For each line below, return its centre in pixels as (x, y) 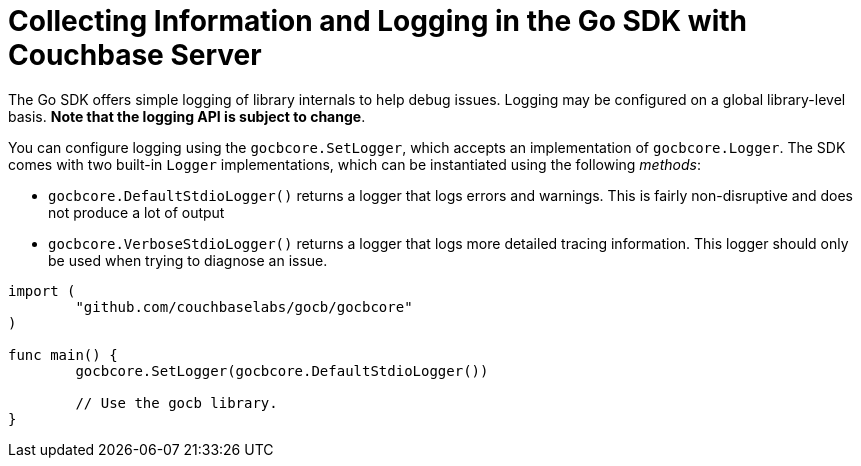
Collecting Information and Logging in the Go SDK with (378, 21)
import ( (42, 290)
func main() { (63, 354)
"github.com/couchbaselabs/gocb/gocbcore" (244, 306)
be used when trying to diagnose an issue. (188, 260)
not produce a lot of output (136, 212)
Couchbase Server (135, 55)
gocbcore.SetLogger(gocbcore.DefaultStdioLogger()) (282, 370)
